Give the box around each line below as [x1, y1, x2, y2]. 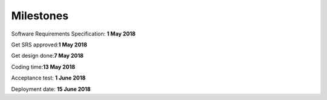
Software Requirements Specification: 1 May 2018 [11, 30, 136, 37]
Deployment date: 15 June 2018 [11, 85, 91, 93]
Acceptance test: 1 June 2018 [11, 74, 86, 81]
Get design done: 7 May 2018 [11, 52, 84, 60]
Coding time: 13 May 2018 [11, 63, 76, 70]
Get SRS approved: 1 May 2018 [11, 41, 88, 48]
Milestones [11, 9, 69, 22]
